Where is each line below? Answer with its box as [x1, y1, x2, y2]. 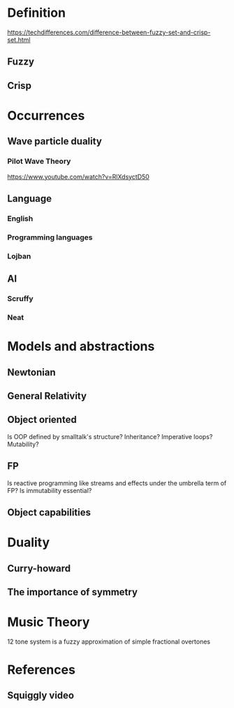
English [7, 214, 34, 223]
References [7, 662, 75, 678]
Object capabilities [7, 506, 91, 518]
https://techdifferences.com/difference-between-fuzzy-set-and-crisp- [7, 28, 211, 36]
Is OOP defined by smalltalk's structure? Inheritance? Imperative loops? [7, 432, 213, 440]
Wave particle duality [7, 135, 103, 148]
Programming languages [7, 232, 93, 242]
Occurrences [7, 107, 85, 123]
